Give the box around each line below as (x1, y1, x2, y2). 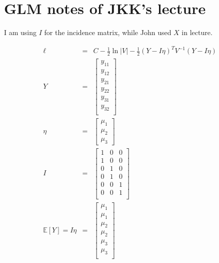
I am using (4, 27, 37, 38)
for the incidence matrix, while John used (44, 27, 171, 38)
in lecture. (181, 27, 212, 38)
